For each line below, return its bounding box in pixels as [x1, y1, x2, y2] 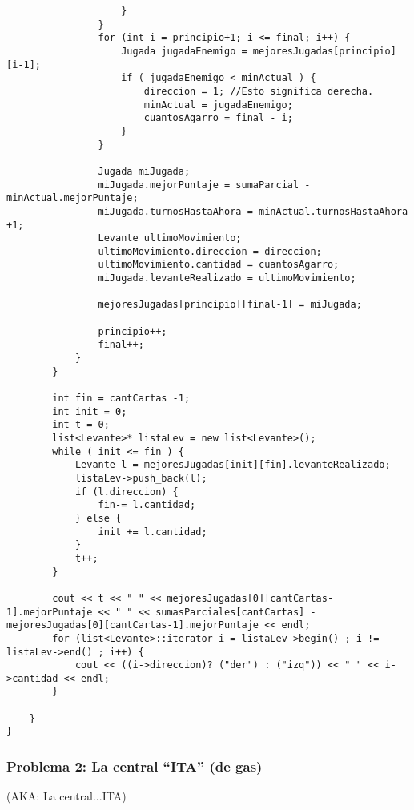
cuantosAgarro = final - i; [143, 112, 293, 124]
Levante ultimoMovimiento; [98, 232, 242, 244]
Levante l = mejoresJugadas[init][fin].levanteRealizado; [74, 459, 391, 471]
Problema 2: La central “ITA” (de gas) [6, 756, 263, 776]
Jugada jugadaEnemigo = [121, 45, 247, 57]
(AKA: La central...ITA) [6, 788, 127, 804]
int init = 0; [52, 405, 127, 417]
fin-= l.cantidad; [98, 499, 196, 511]
